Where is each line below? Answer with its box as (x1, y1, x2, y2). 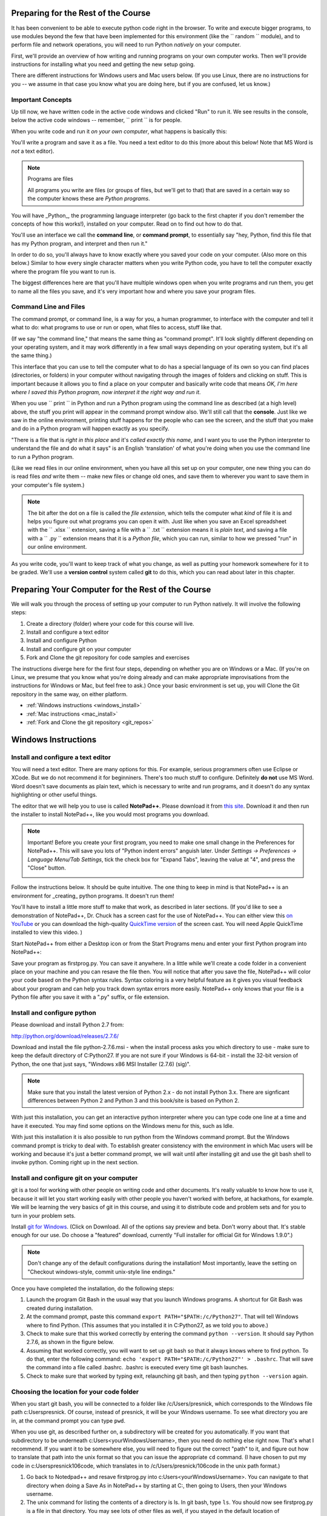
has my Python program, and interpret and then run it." (11, 240, 148, 247)
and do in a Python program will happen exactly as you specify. (11, 425, 170, 432)
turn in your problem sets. (11, 1212, 76, 1219)
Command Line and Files (11, 303, 85, 311)
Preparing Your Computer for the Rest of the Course (11, 584, 211, 594)
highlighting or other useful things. (11, 791, 97, 799)
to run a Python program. (11, 453, 74, 460)
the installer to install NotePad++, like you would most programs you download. (11, 811, 210, 818)
